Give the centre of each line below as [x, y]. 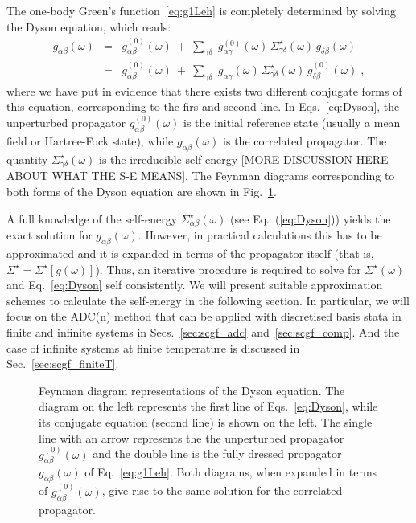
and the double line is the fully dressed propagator [217, 454]
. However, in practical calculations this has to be [260, 235]
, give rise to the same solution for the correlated [222, 490]
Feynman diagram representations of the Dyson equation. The [192, 390]
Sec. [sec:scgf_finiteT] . [63, 364]
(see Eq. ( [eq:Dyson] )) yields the [311, 218]
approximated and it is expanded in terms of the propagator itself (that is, [190, 253]
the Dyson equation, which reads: [89, 26]
